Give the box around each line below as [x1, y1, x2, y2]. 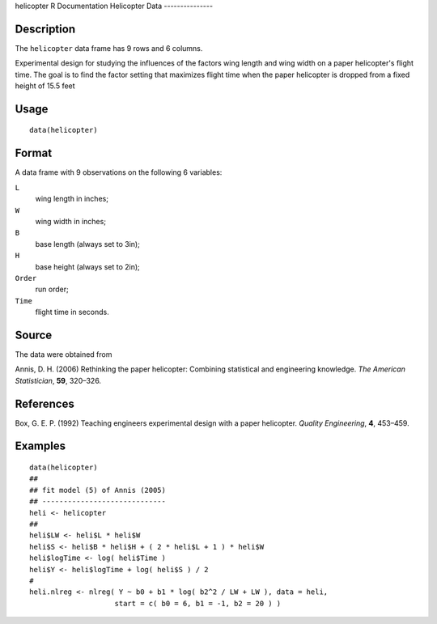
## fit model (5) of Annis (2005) [29, 486, 166, 495]
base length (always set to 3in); [35, 239, 141, 248]
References [15, 397, 74, 410]
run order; [35, 284, 69, 295]
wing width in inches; [35, 216, 107, 226]
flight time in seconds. [35, 308, 109, 317]
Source [15, 328, 53, 342]
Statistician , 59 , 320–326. [15, 376, 101, 385]
